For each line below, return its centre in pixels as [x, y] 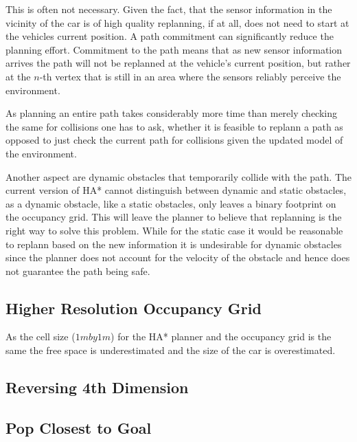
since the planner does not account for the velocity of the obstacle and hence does [178, 257]
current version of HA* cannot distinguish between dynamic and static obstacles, [176, 190]
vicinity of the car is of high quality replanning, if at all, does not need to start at [177, 22]
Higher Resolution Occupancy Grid [134, 308]
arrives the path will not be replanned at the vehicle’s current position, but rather [178, 63]
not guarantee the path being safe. [78, 270]
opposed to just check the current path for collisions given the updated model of [174, 140]
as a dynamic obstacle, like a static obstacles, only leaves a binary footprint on [171, 203]
